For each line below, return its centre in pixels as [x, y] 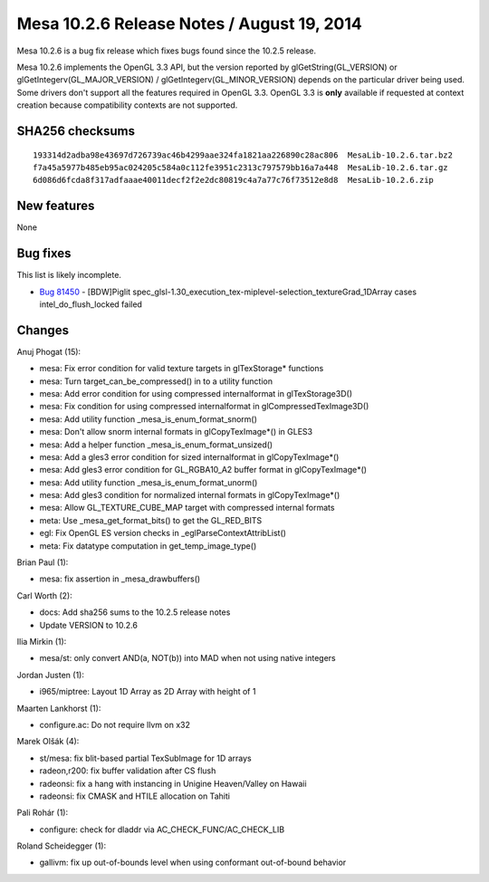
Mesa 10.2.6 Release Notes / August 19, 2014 [189, 24]
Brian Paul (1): [43, 562]
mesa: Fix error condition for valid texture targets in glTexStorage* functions [182, 369]
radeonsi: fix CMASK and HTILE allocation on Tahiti [135, 796]
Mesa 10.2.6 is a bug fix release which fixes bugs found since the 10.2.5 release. [167, 51]
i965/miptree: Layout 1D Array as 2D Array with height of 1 [148, 692]
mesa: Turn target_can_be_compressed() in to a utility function [156, 381]
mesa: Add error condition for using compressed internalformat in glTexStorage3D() [196, 393]
